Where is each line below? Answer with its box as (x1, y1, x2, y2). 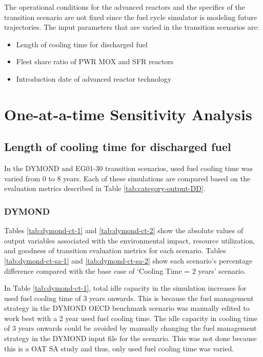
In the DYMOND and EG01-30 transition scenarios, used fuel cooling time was (4, 163, 253, 174)
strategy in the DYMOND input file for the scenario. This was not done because (4, 333, 257, 344)
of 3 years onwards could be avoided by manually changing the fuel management (4, 323, 257, 333)
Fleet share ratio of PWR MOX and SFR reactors (16, 56, 174, 67)
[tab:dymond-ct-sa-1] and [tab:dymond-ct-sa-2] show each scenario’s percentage (4, 255, 253, 266)
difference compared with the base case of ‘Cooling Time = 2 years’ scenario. (4, 265, 246, 276)
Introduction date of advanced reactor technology (16, 73, 172, 84)
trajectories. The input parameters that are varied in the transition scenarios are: (4, 22, 259, 32)
